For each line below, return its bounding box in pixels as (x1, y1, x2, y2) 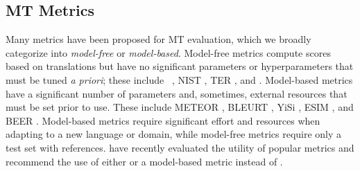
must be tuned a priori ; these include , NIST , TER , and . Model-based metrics (6, 72, 353, 87)
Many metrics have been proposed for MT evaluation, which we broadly (6, 32, 311, 46)
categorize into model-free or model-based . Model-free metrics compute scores (6, 45, 331, 60)
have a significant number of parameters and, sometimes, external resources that (6, 86, 348, 100)
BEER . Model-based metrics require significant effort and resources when (6, 113, 320, 127)
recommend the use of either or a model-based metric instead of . (6, 154, 283, 168)
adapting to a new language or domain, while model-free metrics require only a (6, 127, 342, 141)
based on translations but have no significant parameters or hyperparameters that (6, 59, 354, 73)
